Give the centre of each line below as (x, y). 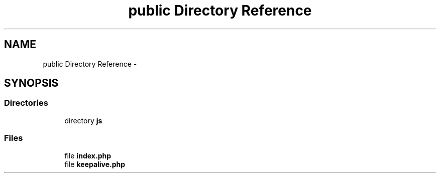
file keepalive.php (95, 164)
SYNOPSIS (31, 83)
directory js (83, 120)
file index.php (88, 155)
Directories (26, 103)
